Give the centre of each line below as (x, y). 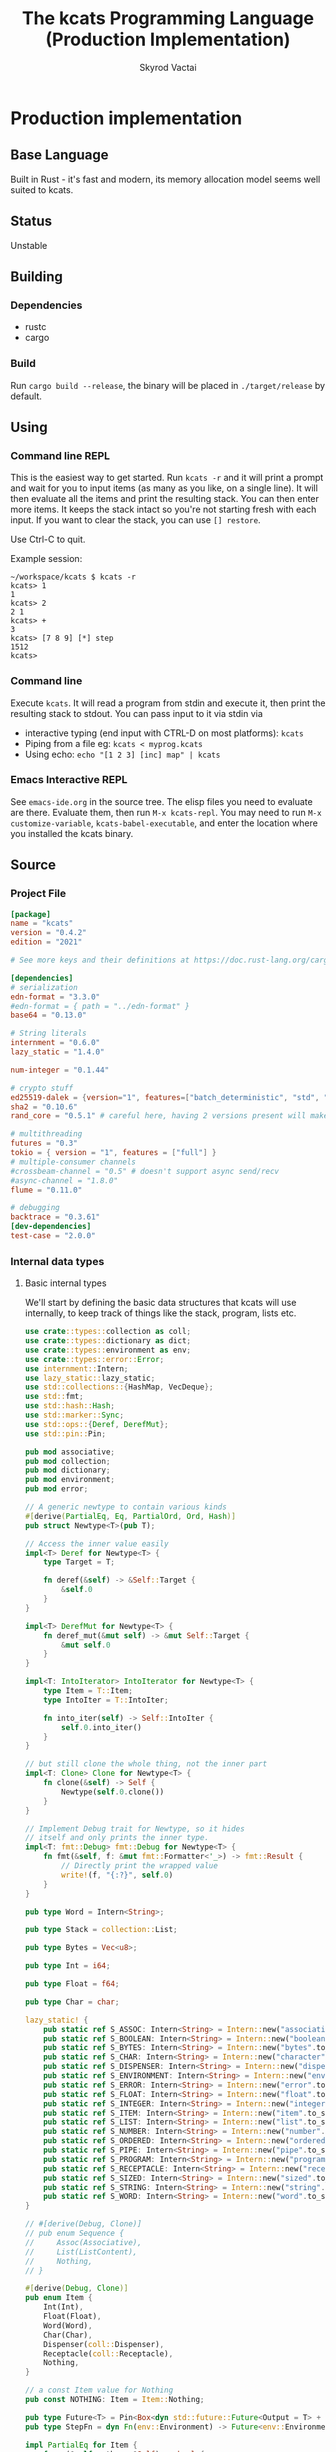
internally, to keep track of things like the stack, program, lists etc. (160, 1313)
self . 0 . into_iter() (101, 1727)
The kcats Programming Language (168, 18)
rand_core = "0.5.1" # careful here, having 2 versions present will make (169, 1116)
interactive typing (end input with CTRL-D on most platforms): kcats (164, 733)
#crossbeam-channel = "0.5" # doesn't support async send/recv (145, 1171)
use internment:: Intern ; (76, 1368)
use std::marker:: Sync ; (74, 1415)
